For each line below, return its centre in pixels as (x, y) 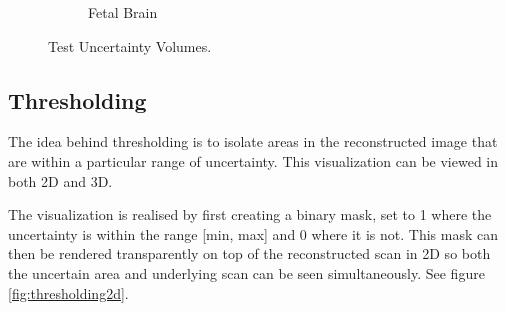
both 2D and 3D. (60, 180)
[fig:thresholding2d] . (68, 292)
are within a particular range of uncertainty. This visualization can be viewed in (253, 160)
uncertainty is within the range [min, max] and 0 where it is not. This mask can (253, 233)
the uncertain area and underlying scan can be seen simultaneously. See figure (246, 272)
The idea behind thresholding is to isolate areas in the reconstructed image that (253, 141)
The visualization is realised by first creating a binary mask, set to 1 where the (250, 214)
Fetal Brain (123, 12)
